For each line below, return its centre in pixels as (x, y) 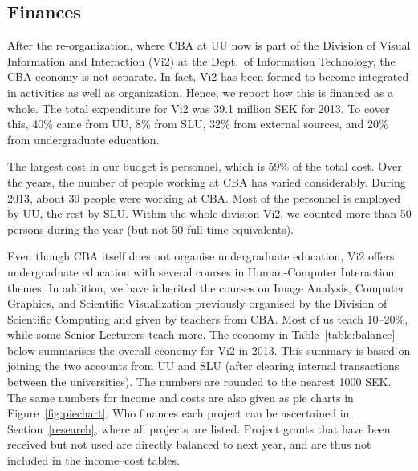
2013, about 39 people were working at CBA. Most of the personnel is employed (204, 197)
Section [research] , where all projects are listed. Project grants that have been (199, 428)
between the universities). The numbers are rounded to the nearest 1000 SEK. (199, 382)
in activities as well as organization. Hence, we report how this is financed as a (201, 92)
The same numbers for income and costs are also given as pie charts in (181, 397)
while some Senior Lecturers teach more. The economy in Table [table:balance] (201, 334)
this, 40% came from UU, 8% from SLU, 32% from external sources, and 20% (198, 124)
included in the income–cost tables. (93, 460)
